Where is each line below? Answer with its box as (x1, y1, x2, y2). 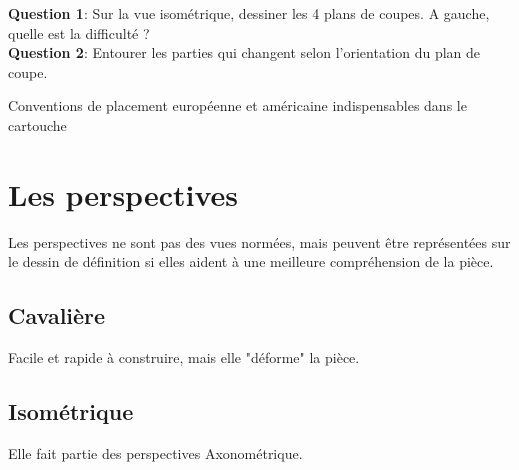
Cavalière (8, 300, 106, 331)
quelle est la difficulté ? (8, 22, 150, 43)
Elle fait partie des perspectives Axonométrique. (8, 442, 303, 463)
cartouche (8, 114, 67, 135)
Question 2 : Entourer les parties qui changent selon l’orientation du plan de (8, 42, 481, 63)
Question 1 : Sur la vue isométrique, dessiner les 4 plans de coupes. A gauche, (8, 3, 490, 23)
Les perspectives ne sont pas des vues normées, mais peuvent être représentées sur (8, 231, 511, 252)
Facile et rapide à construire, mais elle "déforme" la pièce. (8, 347, 360, 368)
